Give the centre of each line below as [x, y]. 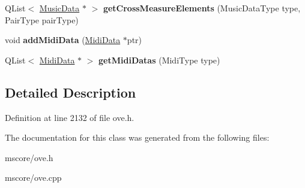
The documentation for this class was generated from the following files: [137, 137]
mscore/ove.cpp [33, 178]
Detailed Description [71, 92]
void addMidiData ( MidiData [63, 40]
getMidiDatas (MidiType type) [159, 60]
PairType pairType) [42, 19]
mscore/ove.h [29, 157]
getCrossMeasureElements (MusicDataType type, [202, 8]
